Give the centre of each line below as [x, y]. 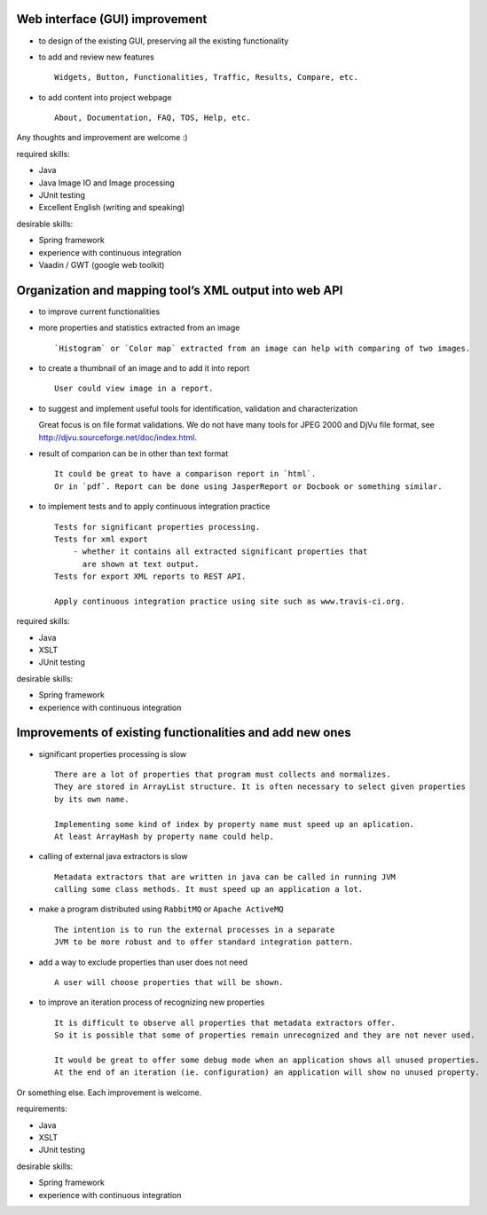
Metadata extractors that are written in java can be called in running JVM [225, 877]
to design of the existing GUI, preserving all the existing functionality [164, 41]
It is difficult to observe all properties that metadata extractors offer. [225, 1022]
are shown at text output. [141, 564]
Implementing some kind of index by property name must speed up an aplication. [235, 824]
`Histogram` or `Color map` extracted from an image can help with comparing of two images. [263, 348]
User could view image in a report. [134, 389]
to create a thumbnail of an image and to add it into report [144, 368]
